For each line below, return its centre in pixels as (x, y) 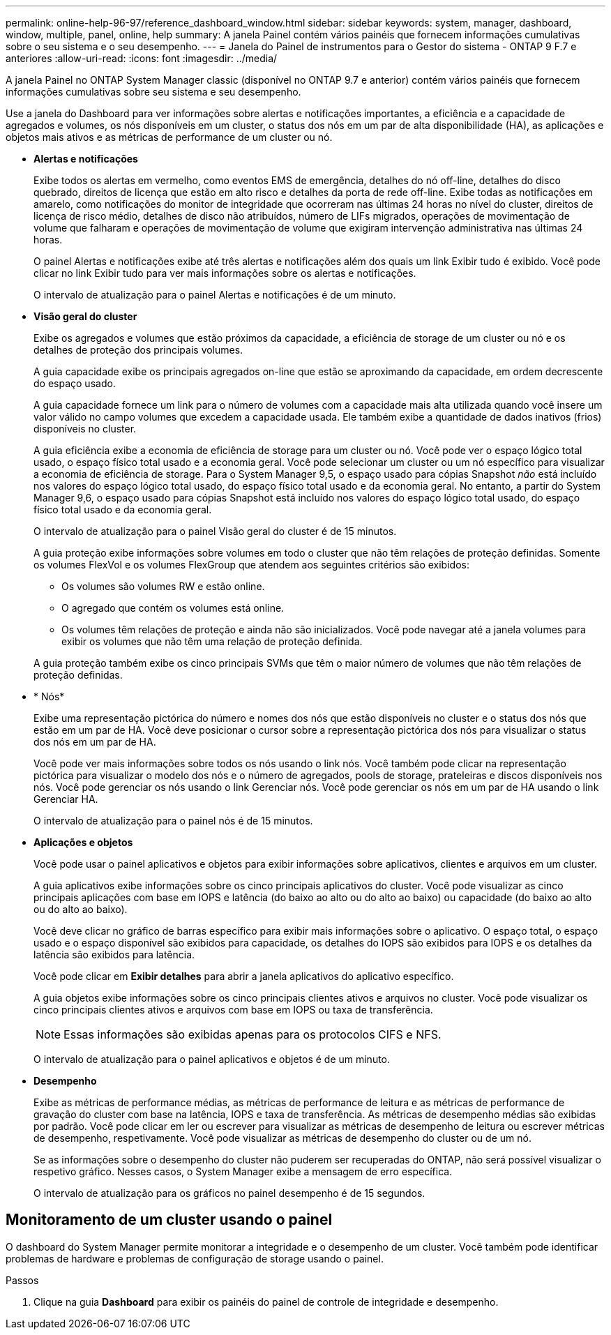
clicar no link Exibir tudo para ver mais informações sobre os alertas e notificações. (225, 273)
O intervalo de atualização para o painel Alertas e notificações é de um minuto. (215, 295)
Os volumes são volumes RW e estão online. (163, 586)
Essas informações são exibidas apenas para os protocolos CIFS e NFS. (252, 1034)
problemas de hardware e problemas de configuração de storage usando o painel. (195, 1258)
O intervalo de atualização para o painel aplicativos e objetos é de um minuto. (212, 1059)
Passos (22, 1280)
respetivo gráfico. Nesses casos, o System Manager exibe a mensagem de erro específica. (243, 1171)
